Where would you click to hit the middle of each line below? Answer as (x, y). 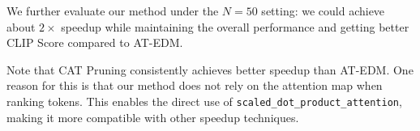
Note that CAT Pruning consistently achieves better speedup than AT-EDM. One (210, 69)
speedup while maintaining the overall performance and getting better (235, 26)
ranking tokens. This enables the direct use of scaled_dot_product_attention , (204, 101)
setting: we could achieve (323, 11)
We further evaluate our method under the (113, 11)
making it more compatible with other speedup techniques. (153, 117)
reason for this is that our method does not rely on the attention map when (195, 85)
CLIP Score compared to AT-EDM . (95, 42)
